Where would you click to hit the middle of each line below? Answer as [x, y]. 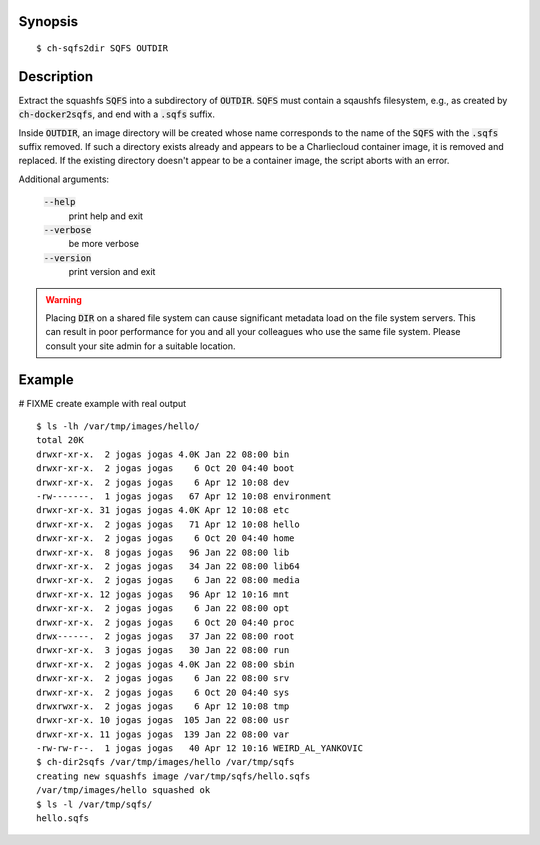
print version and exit [112, 272]
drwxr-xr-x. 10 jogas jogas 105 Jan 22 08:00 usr [163, 720]
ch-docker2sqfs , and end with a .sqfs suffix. [116, 114]
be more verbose [104, 244]
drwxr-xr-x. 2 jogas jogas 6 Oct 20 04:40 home [165, 538]
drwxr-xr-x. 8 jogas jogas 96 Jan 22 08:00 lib [163, 552]
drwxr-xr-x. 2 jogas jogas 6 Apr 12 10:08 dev [163, 482]
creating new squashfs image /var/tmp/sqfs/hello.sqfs [173, 776]
